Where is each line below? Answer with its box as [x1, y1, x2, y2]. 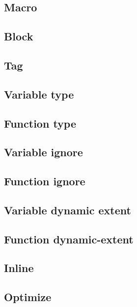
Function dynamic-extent [4, 231, 134, 246]
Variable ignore [4, 144, 83, 160]
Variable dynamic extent [4, 202, 131, 217]
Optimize [4, 289, 52, 305]
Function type [4, 115, 76, 131]
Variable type [4, 86, 74, 102]
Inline [4, 260, 34, 275]
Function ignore [4, 173, 85, 189]
